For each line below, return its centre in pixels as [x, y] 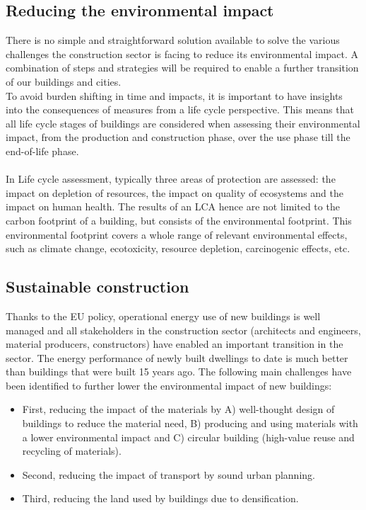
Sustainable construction [98, 287]
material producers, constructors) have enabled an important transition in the [175, 344]
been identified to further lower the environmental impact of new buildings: [169, 385]
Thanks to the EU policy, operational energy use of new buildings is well [163, 316]
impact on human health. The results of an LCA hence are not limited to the [173, 206]
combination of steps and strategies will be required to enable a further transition [182, 68]
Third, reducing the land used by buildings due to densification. [160, 498]
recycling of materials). [72, 451]
